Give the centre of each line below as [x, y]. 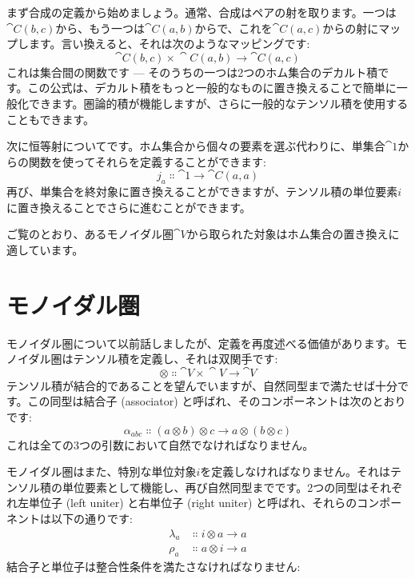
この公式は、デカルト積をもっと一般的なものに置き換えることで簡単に [212, 88]
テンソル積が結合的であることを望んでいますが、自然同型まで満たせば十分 [202, 385]
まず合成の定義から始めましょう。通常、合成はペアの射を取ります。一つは [202, 12]
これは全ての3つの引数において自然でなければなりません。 [160, 444]
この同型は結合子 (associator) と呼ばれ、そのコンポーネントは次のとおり [217, 401]
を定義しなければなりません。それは [295, 471]
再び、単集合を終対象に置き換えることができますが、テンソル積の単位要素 [202, 192]
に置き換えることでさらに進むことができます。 [129, 207]
